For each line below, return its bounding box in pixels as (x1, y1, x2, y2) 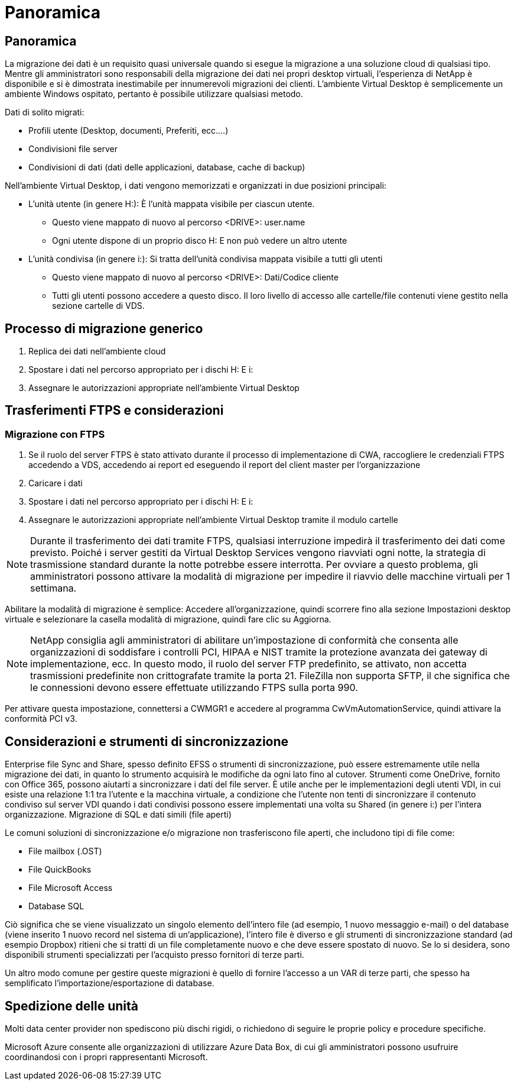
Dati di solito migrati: (5, 107, 84, 118)
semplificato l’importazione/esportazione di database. (5, 978, 214, 989)
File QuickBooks (28, 864, 92, 875)
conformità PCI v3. (5, 713, 77, 724)
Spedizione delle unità (5, 998, 139, 1013)
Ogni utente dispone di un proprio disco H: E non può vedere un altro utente (52, 235, 347, 246)
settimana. (30, 582, 77, 595)
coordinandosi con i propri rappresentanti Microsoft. (5, 1051, 208, 1062)
